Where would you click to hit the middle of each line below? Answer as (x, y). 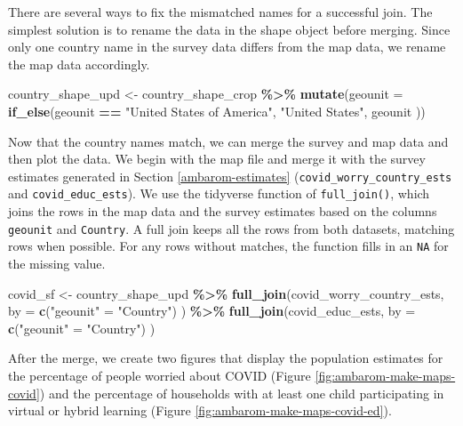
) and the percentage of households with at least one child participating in (242, 393)
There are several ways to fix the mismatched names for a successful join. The (220, 12)
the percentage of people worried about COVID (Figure (160, 375)
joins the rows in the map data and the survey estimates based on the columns (223, 211)
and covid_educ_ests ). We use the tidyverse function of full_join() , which (219, 193)
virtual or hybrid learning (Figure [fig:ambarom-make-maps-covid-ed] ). (200, 410)
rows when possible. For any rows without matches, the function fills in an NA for (228, 246)
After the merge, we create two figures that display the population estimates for (226, 358)
